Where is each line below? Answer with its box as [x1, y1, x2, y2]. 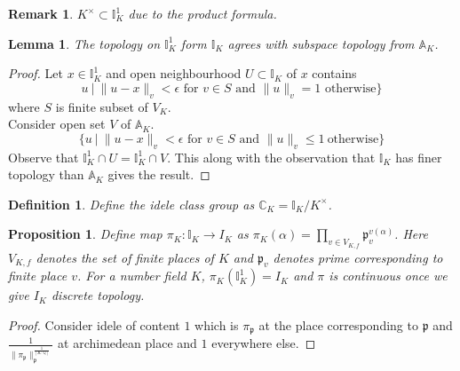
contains [312, 64, 357, 83]
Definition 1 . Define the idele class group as [8, 194, 255, 213]
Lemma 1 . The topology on [8, 34, 161, 52]
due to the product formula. [128, 4, 277, 22]
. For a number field [77, 266, 186, 285]
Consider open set [8, 114, 106, 133]
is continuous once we [329, 266, 448, 285]
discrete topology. [51, 286, 145, 304]
